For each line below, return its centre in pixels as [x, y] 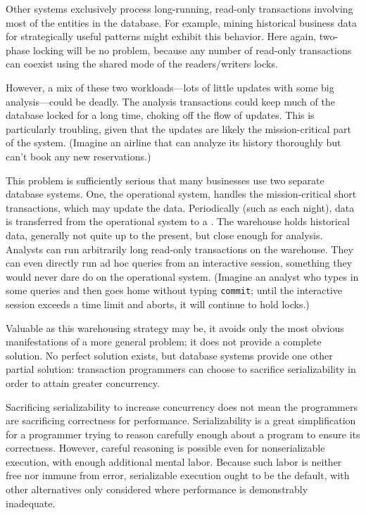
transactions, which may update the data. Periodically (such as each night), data [180, 207]
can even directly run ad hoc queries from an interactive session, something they [179, 263]
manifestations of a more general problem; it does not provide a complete [164, 342]
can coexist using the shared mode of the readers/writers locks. [142, 64]
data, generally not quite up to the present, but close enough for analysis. [164, 235]
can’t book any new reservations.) [78, 156]
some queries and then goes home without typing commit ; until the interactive [174, 290]
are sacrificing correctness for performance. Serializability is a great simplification [181, 420]
